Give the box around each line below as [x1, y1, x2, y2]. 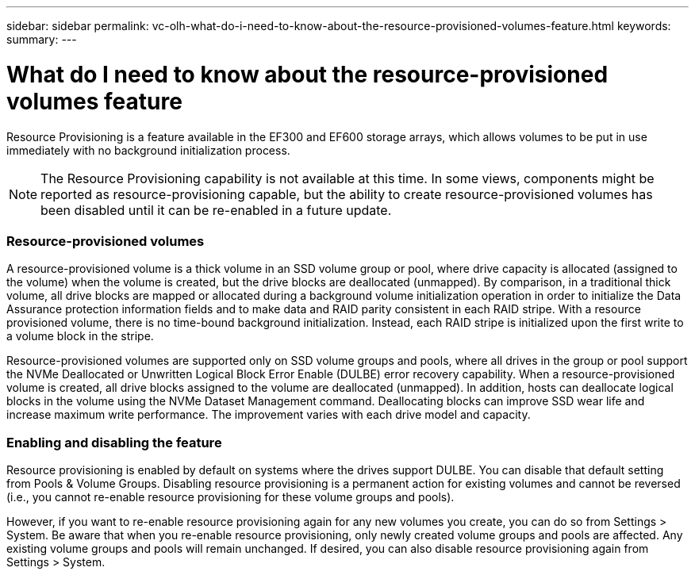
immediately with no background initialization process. [6, 143, 290, 157]
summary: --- [6, 33, 77, 46]
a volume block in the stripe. [6, 329, 154, 343]
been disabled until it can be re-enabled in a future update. [40, 201, 392, 218]
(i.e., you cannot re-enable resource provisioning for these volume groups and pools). [6, 490, 455, 504]
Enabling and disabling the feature [6, 434, 222, 450]
